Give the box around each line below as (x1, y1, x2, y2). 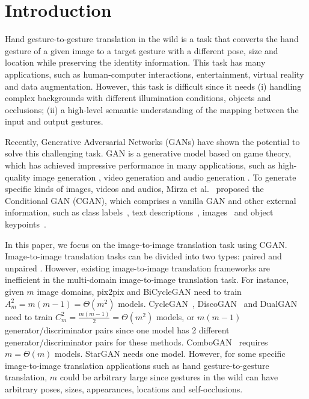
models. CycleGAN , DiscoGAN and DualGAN (118, 297, 298, 309)
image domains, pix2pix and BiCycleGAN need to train (37, 285, 242, 297)
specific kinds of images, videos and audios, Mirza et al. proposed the (5, 182, 264, 195)
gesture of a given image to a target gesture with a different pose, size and (5, 44, 278, 57)
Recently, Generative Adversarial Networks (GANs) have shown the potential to (5, 135, 300, 147)
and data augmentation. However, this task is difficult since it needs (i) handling (5, 79, 302, 92)
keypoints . (5, 218, 46, 230)
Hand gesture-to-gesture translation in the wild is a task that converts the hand (5, 32, 299, 45)
